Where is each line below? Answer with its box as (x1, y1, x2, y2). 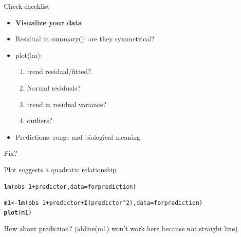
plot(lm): (15, 50, 42, 60)
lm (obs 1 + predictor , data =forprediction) (4, 183, 137, 190)
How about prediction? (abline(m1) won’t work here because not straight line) (4, 223, 238, 233)
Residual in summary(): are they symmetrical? (15, 34, 154, 44)
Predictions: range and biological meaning (15, 131, 141, 142)
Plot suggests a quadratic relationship (4, 164, 117, 174)
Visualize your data (15, 17, 82, 27)
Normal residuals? (27, 82, 81, 92)
